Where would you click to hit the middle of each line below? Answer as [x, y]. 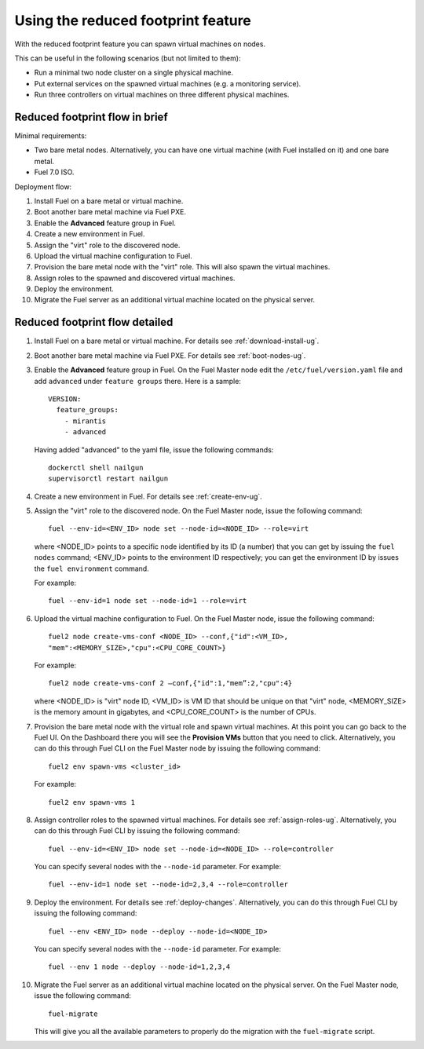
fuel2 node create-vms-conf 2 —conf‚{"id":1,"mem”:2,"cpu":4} [170, 683]
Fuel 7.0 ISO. [54, 172]
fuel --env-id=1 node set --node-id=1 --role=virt [148, 601]
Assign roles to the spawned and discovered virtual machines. [135, 278]
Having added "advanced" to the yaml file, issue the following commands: [154, 450]
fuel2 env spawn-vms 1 [92, 802]
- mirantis [85, 421]
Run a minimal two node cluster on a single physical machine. [134, 73]
